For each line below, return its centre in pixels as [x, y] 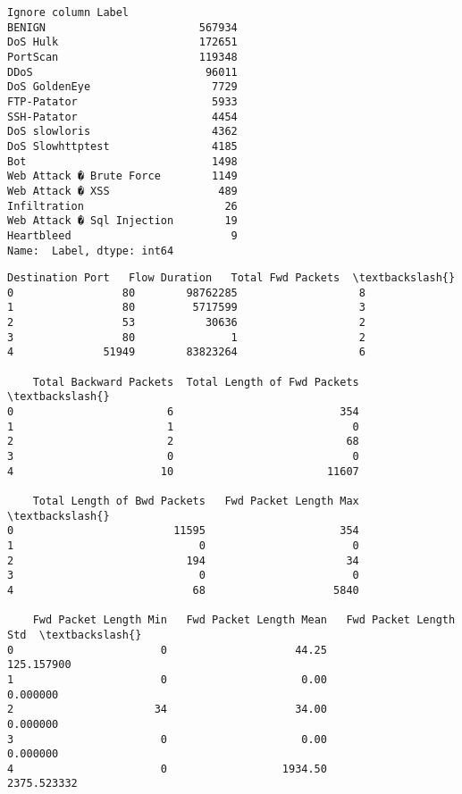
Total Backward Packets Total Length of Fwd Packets [196, 382]
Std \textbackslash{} [75, 635]
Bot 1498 [122, 161]
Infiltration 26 [122, 206]
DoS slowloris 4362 [122, 132]
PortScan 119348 [122, 57]
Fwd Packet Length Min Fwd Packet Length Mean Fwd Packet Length [244, 620]
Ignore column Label [68, 13]
